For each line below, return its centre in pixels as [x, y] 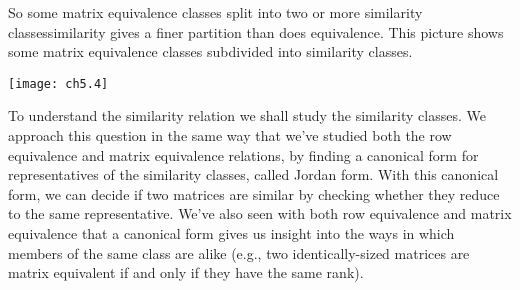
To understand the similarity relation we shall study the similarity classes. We [247, 115]
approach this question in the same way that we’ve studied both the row [230, 135]
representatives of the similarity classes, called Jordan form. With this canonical [253, 174]
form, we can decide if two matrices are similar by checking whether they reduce [254, 193]
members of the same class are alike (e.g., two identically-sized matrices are [239, 252]
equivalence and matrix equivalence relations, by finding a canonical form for [243, 154]
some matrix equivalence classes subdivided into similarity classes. [210, 51]
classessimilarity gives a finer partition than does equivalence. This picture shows [256, 31]
